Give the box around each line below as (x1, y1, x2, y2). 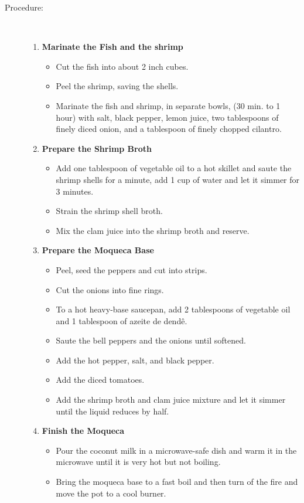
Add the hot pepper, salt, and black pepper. (56, 354, 214, 366)
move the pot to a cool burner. (56, 487, 166, 499)
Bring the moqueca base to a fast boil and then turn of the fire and (56, 475, 298, 488)
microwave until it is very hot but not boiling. (56, 456, 221, 468)
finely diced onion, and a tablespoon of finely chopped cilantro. (56, 123, 282, 135)
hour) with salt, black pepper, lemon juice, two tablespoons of (56, 111, 279, 123)
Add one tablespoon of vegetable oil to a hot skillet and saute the (56, 162, 292, 174)
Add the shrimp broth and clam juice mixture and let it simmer (56, 393, 286, 406)
